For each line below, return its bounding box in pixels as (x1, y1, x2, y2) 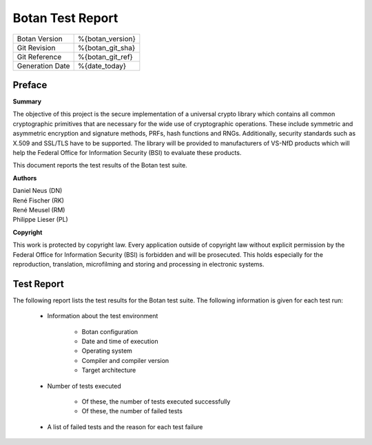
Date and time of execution (81, 338, 158, 345)
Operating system (81, 346, 132, 355)
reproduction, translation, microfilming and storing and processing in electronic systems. (12, 260, 265, 268)
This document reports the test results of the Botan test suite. (12, 161, 187, 169)
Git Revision (17, 43, 56, 52)
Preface (12, 79, 48, 91)
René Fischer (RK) (12, 196, 65, 205)
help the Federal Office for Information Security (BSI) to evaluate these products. (12, 149, 242, 157)
